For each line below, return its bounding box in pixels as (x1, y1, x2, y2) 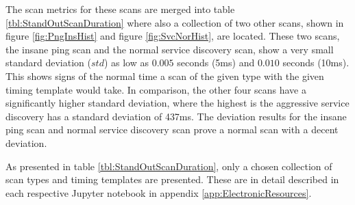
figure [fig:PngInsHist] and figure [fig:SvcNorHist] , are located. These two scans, (5, 29, 340, 43)
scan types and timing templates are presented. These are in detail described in (5, 172, 339, 187)
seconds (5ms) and (177, 55, 255, 70)
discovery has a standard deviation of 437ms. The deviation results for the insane (5, 109, 347, 123)
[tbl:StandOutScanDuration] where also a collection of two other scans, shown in (5, 15, 344, 29)
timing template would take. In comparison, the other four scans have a (5, 82, 306, 96)
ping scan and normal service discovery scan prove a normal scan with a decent (5, 122, 339, 137)
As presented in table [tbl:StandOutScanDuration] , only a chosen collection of (5, 159, 332, 173)
